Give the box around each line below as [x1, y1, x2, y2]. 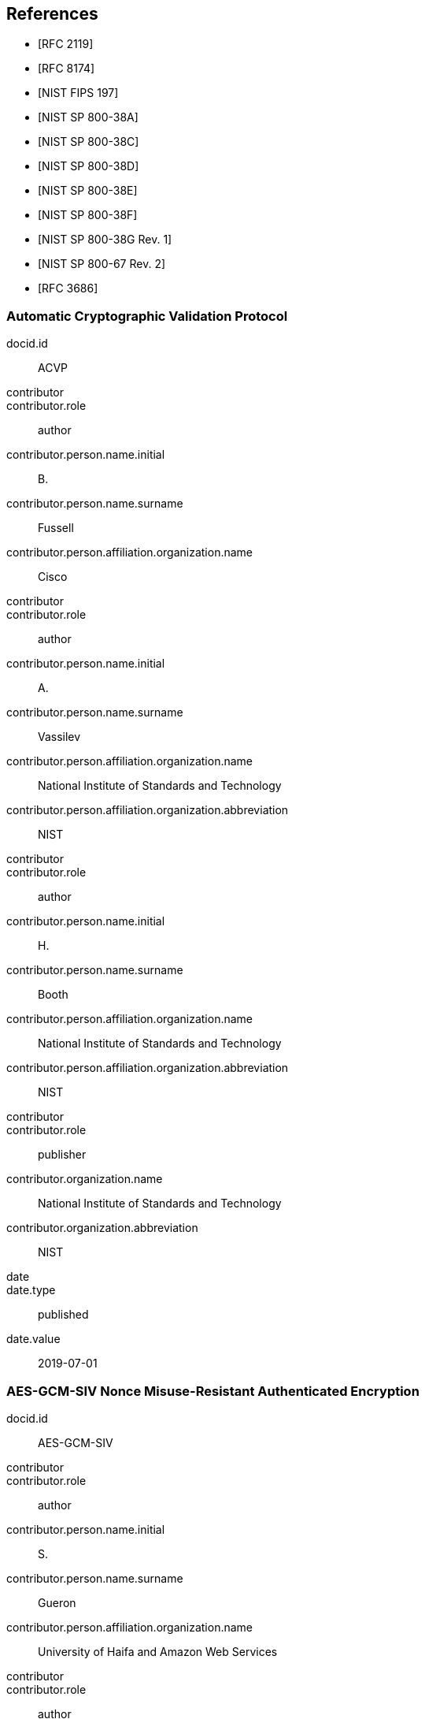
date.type [6, 1283, 56, 1297]
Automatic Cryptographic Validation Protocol [6, 307, 288, 324]
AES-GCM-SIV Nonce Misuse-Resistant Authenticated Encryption [6, 1382, 419, 1399]
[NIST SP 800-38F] [38, 208, 138, 222]
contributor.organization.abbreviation [6, 1221, 198, 1235]
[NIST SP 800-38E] [38, 184, 138, 198]
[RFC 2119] [38, 37, 94, 51]
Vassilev [38, 730, 81, 744]
